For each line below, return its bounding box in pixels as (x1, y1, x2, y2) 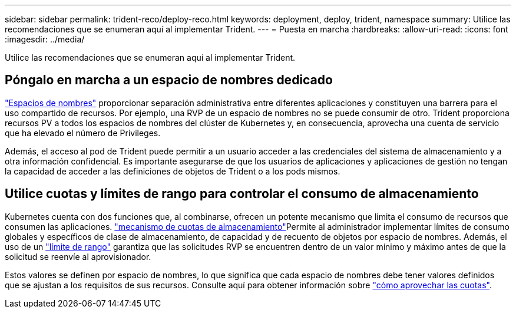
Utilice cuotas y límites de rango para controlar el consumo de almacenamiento (5, 186, 479, 202)
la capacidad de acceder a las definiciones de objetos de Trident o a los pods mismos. (5, 166, 340, 176)
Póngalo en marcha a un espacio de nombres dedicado (5, 73, 333, 88)
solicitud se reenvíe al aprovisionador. (5, 251, 151, 262)
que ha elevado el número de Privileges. (5, 127, 161, 138)
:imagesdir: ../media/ (5, 34, 85, 44)
